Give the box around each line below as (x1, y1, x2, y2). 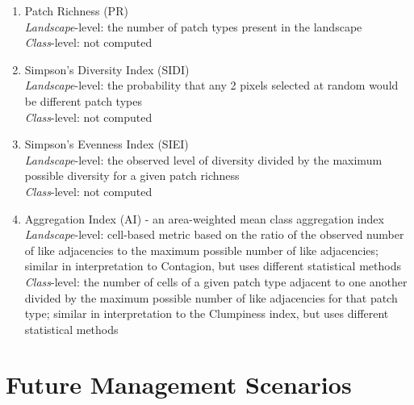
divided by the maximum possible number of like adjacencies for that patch (24, 289, 398, 306)
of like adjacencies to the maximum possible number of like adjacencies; (24, 241, 378, 258)
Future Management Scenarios (6, 368, 352, 401)
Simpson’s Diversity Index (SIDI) (24, 61, 190, 77)
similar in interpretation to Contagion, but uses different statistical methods (24, 257, 401, 274)
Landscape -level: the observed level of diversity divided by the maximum (24, 151, 383, 168)
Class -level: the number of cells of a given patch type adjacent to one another (24, 273, 408, 290)
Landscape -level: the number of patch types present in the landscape (24, 18, 362, 35)
